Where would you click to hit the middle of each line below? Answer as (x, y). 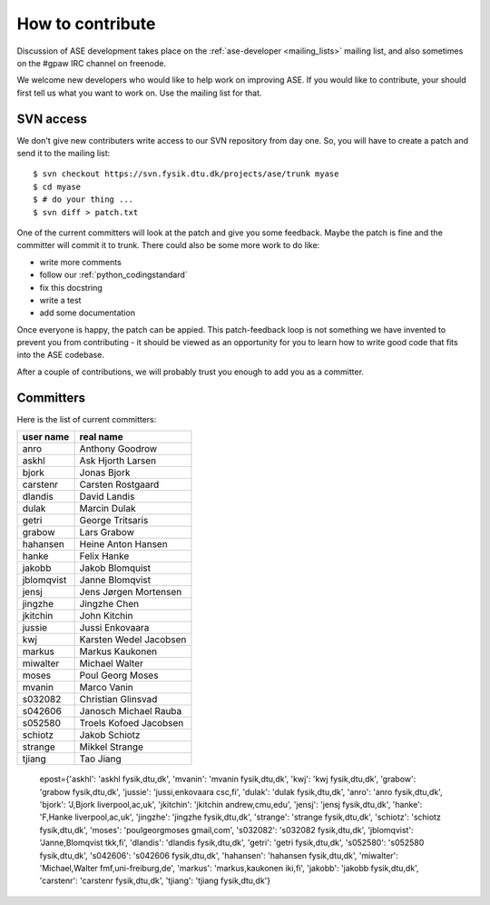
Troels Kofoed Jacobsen (132, 723)
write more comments (80, 262)
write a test (60, 300)
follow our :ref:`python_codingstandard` (113, 275)
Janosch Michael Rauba (131, 711)
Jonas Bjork (105, 472)
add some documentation (88, 313)
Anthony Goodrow (118, 449)
